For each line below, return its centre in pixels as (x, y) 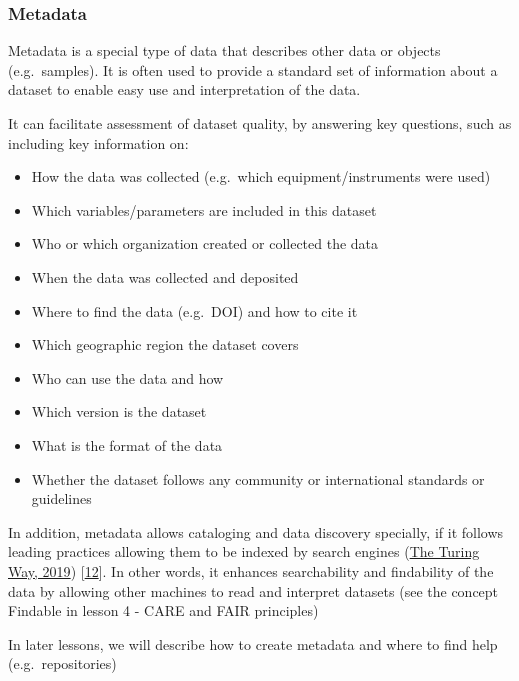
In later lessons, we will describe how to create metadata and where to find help (253, 643)
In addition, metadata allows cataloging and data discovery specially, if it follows (256, 531)
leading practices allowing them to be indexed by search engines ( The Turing (244, 551)
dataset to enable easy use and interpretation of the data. (184, 89)
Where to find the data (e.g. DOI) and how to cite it (194, 310)
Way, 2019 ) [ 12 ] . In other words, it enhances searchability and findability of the (251, 570)
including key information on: (98, 142)
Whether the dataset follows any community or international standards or (258, 478)
